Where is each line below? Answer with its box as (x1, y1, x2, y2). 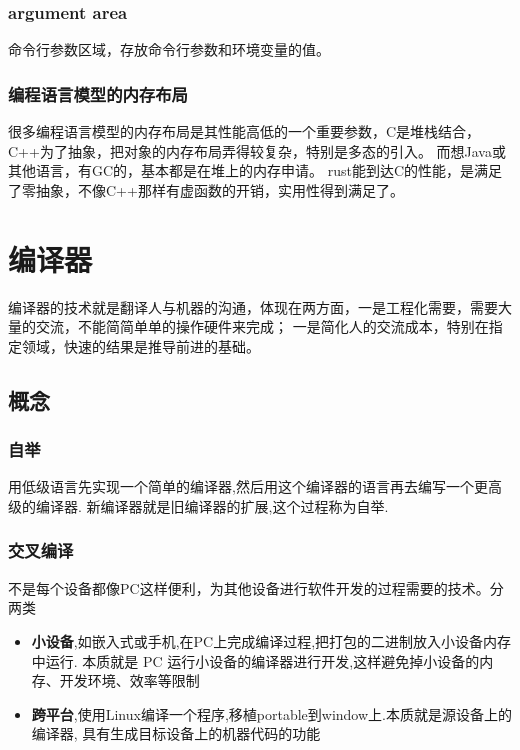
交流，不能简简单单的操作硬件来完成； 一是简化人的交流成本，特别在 (35, 316, 489, 337)
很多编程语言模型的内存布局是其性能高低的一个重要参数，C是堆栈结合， (8, 121, 481, 142)
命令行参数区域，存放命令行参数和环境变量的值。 (8, 39, 330, 60)
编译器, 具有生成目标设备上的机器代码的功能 (31, 723, 321, 744)
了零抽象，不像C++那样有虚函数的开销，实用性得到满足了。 (8, 179, 404, 200)
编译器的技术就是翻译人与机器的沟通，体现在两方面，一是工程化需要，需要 (8, 296, 498, 317)
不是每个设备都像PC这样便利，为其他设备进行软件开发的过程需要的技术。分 (8, 577, 504, 598)
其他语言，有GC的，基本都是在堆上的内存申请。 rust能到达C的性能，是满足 (8, 160, 503, 181)
